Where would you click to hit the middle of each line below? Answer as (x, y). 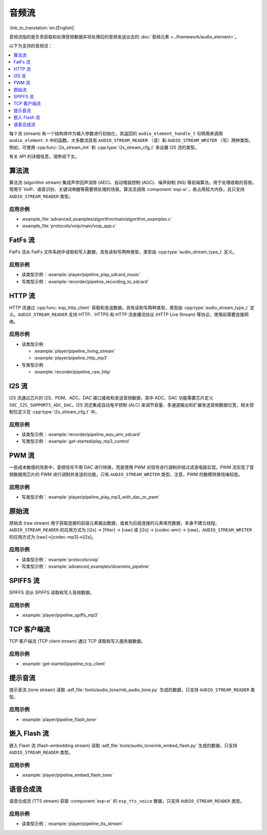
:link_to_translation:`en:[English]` (42, 28)
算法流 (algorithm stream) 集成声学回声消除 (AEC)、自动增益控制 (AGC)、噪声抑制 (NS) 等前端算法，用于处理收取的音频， (133, 182)
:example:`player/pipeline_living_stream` (75, 351)
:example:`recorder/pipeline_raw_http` (73, 372)
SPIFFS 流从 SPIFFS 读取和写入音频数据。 (52, 593)
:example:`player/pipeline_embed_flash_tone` (67, 775)
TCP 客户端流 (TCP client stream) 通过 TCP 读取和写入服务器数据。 (77, 641)
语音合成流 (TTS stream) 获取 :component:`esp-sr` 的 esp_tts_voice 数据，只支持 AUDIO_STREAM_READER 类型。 (127, 801)
